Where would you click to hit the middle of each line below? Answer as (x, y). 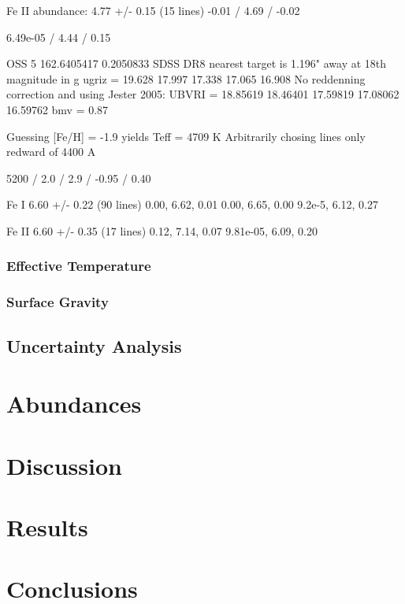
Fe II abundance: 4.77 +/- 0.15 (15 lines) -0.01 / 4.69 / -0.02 (153, 10)
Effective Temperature (79, 266)
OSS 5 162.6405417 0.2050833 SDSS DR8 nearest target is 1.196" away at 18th (197, 63)
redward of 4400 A (51, 152)
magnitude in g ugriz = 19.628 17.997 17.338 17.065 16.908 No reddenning (186, 78)
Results (47, 526)
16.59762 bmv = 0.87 (58, 109)
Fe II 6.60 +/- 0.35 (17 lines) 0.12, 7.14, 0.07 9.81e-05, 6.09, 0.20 (162, 230)
